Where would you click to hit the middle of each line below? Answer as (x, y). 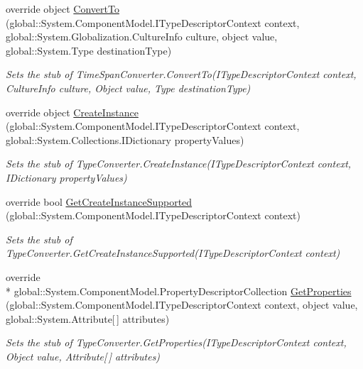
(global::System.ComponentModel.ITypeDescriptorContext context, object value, (182, 305)
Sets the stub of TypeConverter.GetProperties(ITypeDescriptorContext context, (176, 342)
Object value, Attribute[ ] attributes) (83, 356)
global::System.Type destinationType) (89, 50)
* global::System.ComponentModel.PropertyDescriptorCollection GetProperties (179, 291)
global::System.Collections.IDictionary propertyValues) (125, 139)
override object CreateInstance (72, 112)
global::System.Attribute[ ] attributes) (88, 318)
